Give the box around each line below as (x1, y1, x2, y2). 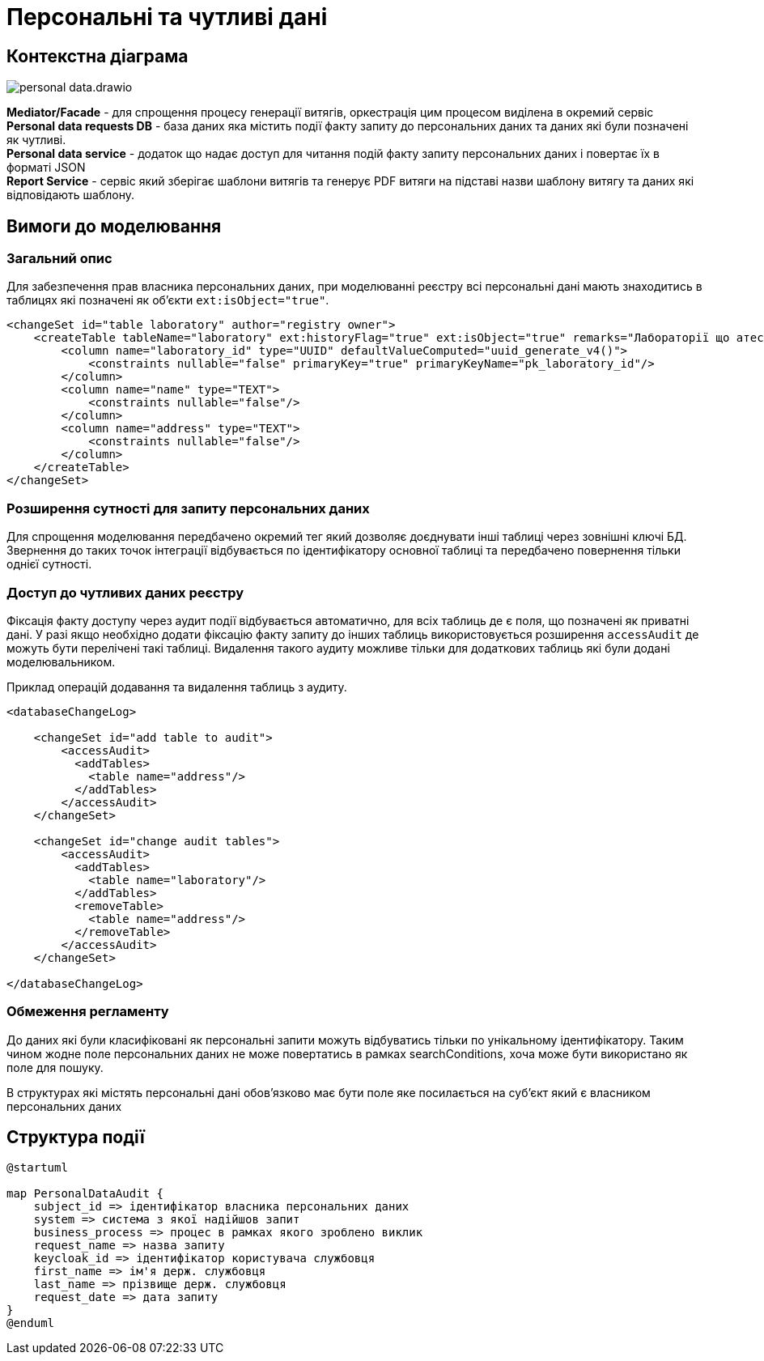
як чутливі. (6, 133, 66, 147)
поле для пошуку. (6, 1060, 104, 1074)
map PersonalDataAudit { (6, 1187, 163, 1201)
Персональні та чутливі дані (6, 3, 328, 31)
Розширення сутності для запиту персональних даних (6, 500, 370, 517)
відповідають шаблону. (6, 188, 135, 202)
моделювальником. (6, 654, 116, 669)
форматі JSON (6, 160, 86, 175)
